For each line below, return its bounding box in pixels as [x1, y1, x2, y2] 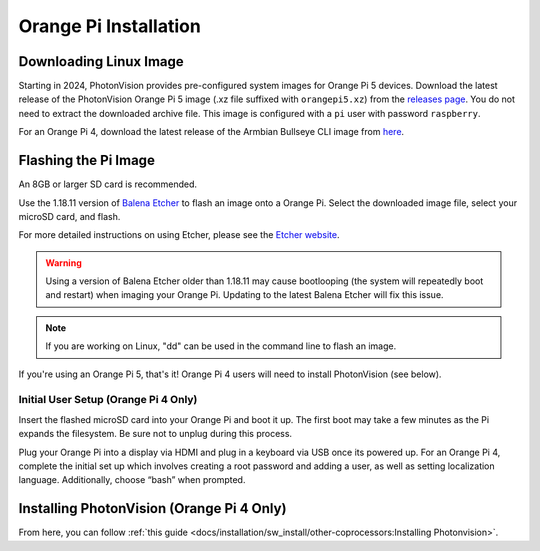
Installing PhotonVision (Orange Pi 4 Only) [18, 500, 287, 517]
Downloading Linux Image [18, 53, 184, 70]
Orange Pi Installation [18, 15, 202, 37]
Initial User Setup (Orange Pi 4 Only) [18, 393, 198, 407]
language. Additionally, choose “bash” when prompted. [18, 474, 246, 486]
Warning [45, 256, 82, 269]
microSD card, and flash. [18, 210, 121, 222]
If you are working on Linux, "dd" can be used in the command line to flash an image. [45, 340, 397, 352]
